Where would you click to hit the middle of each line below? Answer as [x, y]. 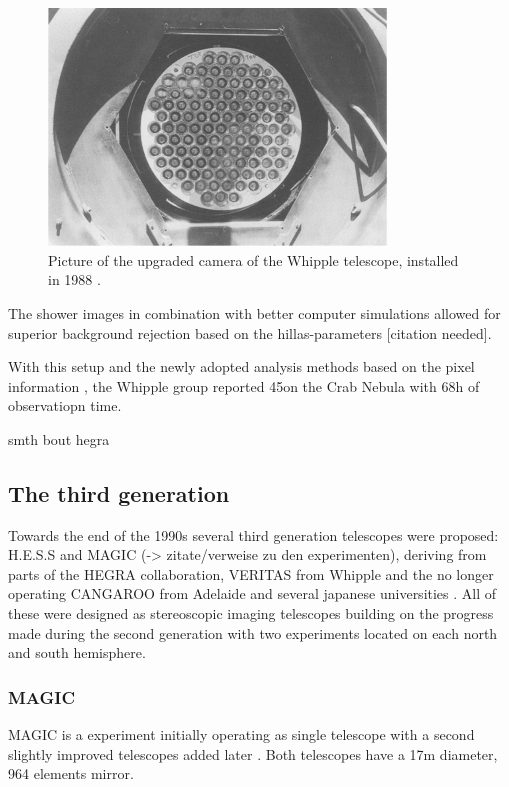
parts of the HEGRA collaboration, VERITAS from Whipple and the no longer [251, 573]
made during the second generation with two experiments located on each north [253, 632]
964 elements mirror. [71, 773]
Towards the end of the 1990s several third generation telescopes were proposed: [253, 534]
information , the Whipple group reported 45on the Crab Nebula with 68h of [244, 385]
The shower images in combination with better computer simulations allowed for [254, 312]
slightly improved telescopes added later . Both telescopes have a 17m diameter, [253, 753]
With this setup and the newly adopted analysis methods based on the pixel [241, 366]
